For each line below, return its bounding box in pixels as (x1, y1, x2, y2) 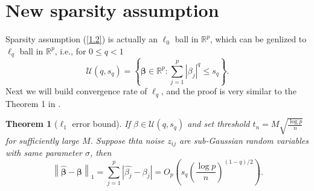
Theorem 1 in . (5, 97, 61, 109)
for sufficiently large (5, 134, 79, 146)
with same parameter (5, 146, 83, 159)
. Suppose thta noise (90, 134, 165, 146)
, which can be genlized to (210, 33, 307, 45)
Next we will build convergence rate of (5, 85, 147, 97)
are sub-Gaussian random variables (179, 134, 309, 146)
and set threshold (187, 117, 250, 130)
